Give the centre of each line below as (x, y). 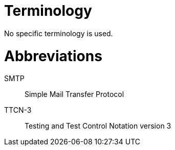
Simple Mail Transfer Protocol (74, 94)
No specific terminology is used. (59, 33)
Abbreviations (53, 56)
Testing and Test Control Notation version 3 (98, 126)
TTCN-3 (18, 110)
